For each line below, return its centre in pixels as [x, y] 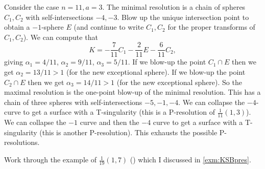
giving [14, 62]
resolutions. [22, 142]
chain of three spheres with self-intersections [73, 102]
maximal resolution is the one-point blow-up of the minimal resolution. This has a [132, 92]
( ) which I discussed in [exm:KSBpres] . [190, 160]
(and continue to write [109, 27]
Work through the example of [50, 160]
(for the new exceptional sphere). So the [179, 82]
